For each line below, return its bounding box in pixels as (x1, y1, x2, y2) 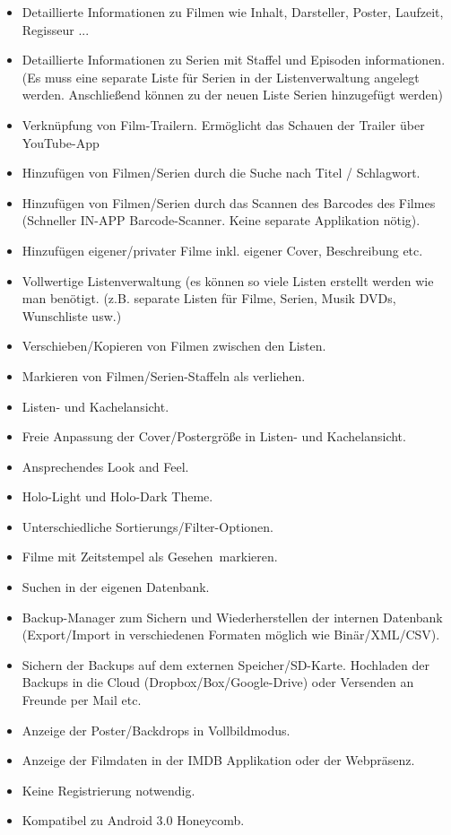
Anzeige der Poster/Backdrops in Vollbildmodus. (22, 720, 291, 739)
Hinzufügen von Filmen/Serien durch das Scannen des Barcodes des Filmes (22, 193, 436, 212)
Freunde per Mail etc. (22, 691, 142, 709)
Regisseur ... (22, 20, 90, 39)
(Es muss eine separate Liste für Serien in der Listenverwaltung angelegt (22, 67, 420, 86)
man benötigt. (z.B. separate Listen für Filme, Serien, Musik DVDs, (22, 289, 396, 308)
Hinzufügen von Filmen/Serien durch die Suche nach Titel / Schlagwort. (22, 163, 421, 182)
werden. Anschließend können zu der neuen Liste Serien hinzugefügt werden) (22, 85, 443, 104)
